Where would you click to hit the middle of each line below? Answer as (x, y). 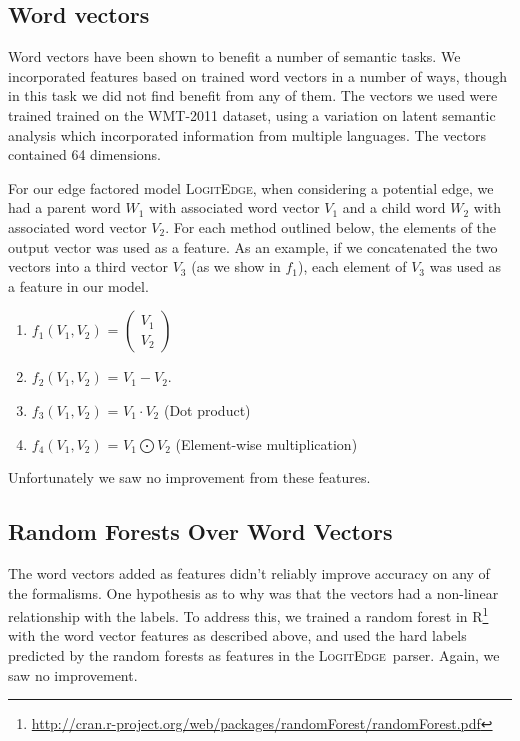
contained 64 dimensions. (84, 154)
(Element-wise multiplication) (266, 443)
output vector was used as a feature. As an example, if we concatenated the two (253, 246)
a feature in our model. (78, 285)
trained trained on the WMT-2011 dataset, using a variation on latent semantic (252, 114)
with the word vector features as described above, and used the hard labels (237, 635)
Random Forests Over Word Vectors (200, 531)
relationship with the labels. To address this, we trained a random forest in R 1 (248, 614)
